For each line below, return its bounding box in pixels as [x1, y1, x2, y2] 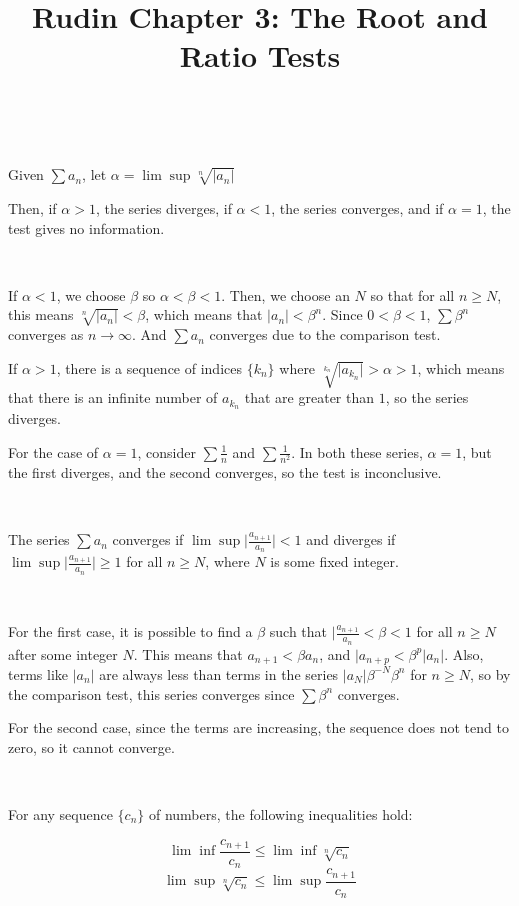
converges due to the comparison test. [209, 324, 441, 345]
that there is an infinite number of [8, 387, 218, 408]
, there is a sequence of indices [56, 357, 242, 378]
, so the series [385, 387, 469, 408]
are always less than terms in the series [99, 663, 339, 684]
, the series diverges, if [95, 197, 232, 218]
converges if [112, 529, 184, 550]
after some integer [8, 643, 118, 664]
